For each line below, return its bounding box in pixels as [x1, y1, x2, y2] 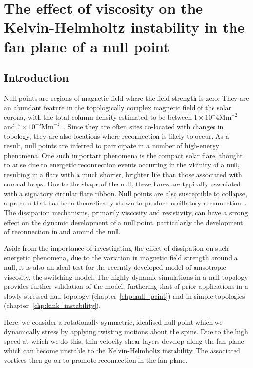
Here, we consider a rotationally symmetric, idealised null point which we [4, 317, 223, 327]
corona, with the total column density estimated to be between [4, 112, 192, 122]
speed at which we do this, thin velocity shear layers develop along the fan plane [4, 336, 244, 346]
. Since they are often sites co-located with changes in [63, 121, 224, 131]
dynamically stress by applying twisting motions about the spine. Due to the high [4, 326, 248, 336]
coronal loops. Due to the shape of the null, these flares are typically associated [4, 179, 241, 189]
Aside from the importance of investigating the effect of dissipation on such [4, 243, 229, 253]
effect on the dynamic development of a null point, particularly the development [4, 217, 243, 227]
